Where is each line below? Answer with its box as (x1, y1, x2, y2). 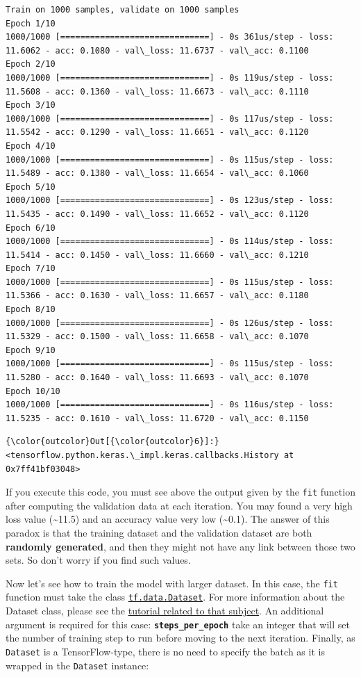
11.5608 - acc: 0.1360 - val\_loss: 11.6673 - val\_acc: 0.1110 (6, 86, 309, 97)
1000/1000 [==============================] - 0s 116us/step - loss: (6, 400, 334, 410)
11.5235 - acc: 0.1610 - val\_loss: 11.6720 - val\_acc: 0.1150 (6, 413, 309, 423)
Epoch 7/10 (6, 263, 56, 274)
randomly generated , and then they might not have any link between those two (6, 539, 355, 553)
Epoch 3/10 (6, 100, 56, 111)
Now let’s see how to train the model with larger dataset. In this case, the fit (6, 576, 338, 590)
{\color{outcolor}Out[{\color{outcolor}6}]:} (6, 437, 219, 447)
